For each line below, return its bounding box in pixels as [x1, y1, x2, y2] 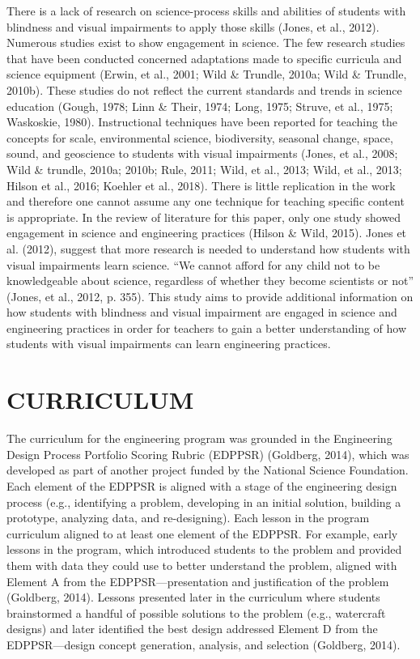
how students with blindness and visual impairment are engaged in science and [6, 304, 397, 321]
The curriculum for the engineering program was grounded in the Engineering [6, 430, 392, 447]
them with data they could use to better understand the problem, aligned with [6, 556, 397, 573]
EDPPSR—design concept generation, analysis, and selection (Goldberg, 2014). [6, 636, 401, 653]
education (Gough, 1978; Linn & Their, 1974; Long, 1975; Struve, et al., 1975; [6, 97, 393, 114]
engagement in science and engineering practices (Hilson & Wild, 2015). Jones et [6, 224, 407, 241]
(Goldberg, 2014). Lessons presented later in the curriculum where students [6, 589, 380, 606]
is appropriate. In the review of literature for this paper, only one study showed [6, 208, 401, 225]
